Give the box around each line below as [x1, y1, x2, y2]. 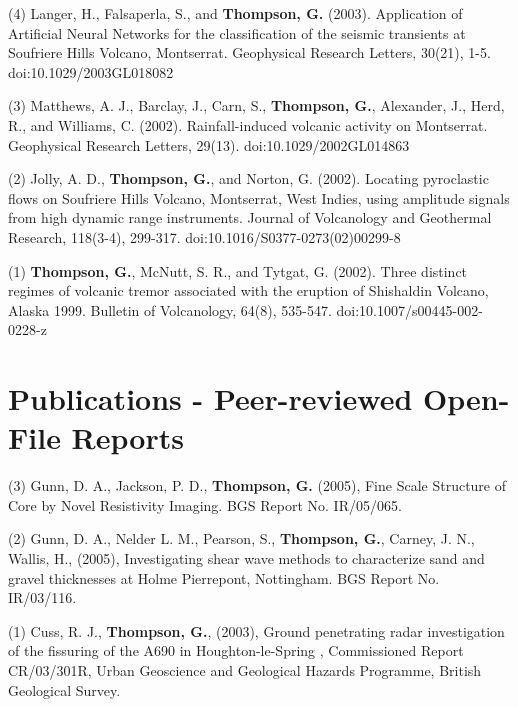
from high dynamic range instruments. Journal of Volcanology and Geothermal [8, 207, 492, 228]
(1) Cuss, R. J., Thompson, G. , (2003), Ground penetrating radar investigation [8, 620, 505, 641]
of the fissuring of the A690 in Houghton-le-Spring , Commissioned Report [8, 640, 464, 661]
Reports [71, 417, 184, 458]
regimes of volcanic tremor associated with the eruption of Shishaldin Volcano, [8, 280, 489, 301]
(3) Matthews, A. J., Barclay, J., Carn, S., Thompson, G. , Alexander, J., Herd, [8, 95, 505, 116]
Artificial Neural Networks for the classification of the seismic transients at [8, 22, 466, 43]
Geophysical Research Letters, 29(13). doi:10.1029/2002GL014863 [8, 134, 410, 155]
